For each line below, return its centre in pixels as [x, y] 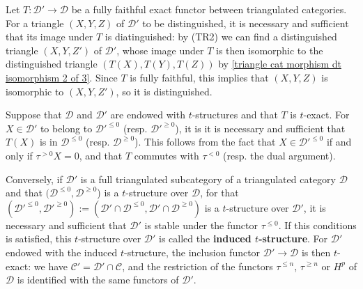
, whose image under [160, 50]
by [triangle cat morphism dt [280, 64]
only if [19, 155]
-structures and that [235, 115]
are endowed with [148, 115]
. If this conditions [317, 225]
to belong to [66, 128]
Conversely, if [34, 179]
